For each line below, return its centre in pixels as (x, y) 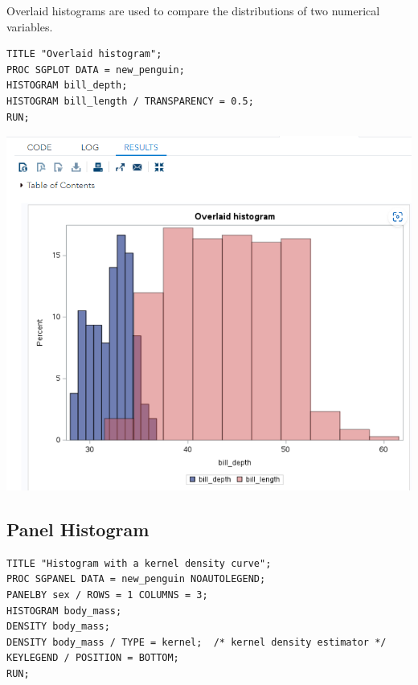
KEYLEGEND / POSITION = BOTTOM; (93, 658)
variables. (30, 26)
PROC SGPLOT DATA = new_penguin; (96, 70)
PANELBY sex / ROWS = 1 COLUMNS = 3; (107, 595)
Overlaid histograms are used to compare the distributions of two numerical (193, 10)
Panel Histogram (78, 529)
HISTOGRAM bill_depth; (67, 86)
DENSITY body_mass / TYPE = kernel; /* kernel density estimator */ (197, 642)
